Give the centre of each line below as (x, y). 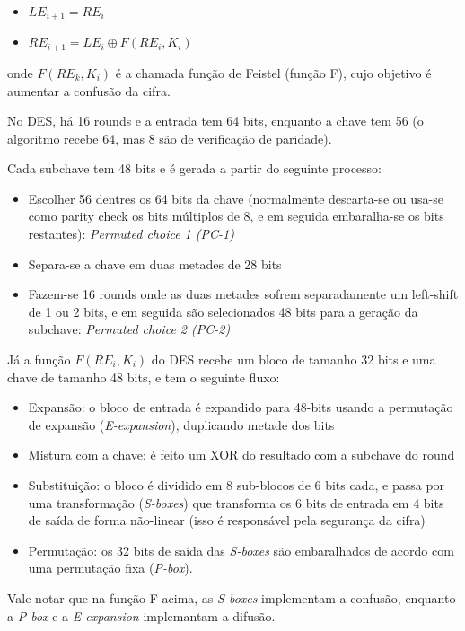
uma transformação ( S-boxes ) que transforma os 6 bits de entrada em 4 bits (236, 502)
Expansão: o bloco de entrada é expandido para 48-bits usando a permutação (241, 407)
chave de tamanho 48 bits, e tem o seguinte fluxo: (144, 377)
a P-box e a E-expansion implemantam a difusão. (141, 615)
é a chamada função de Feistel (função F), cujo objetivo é (273, 72)
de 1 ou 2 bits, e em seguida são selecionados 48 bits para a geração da (223, 311)
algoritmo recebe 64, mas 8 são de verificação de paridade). (170, 138)
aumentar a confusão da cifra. (89, 90)
